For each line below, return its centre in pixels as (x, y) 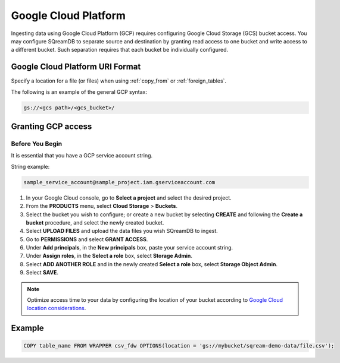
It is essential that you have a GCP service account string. (82, 156)
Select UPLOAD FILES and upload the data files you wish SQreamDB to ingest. (122, 231)
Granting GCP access (52, 127)
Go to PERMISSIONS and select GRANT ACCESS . (87, 239)
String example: (30, 166)
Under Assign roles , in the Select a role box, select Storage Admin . (109, 256)
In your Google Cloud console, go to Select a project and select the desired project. (129, 198)
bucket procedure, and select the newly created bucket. (95, 222)
